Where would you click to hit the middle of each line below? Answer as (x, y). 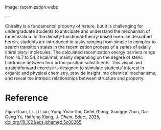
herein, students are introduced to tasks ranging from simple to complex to (80, 42)
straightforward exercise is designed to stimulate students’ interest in (75, 68)
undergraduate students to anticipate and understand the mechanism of (78, 31)
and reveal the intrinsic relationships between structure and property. (75, 78)
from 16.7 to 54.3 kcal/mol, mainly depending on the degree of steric (74, 57)
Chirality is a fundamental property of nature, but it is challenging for (74, 26)
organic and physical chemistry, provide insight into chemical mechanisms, (81, 73)
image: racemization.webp (32, 7)
